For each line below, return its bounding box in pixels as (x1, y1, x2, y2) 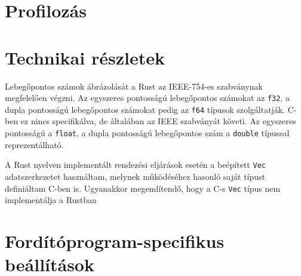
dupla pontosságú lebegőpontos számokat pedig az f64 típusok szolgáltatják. (5, 103, 285, 115)
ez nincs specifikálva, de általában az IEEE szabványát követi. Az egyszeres (20, 115, 296, 127)
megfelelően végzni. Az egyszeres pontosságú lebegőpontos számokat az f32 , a (5, 91, 290, 104)
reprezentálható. (5, 138, 64, 151)
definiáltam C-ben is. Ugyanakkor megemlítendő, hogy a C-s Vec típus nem (5, 182, 281, 194)
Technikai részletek (5, 45, 165, 69)
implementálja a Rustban (5, 194, 97, 206)
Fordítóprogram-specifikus (5, 228, 225, 253)
